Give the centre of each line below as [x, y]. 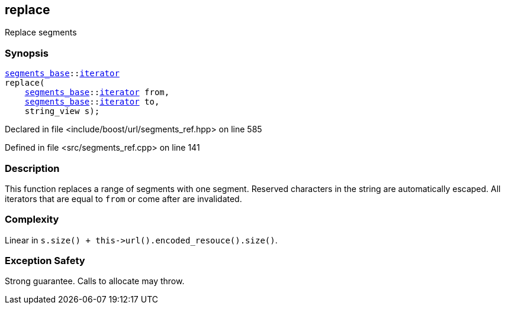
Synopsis [27, 53]
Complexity [32, 219]
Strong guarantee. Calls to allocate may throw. [95, 281]
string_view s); [62, 111]
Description [32, 168]
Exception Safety [45, 261]
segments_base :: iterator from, [97, 92]
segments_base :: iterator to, [92, 102]
